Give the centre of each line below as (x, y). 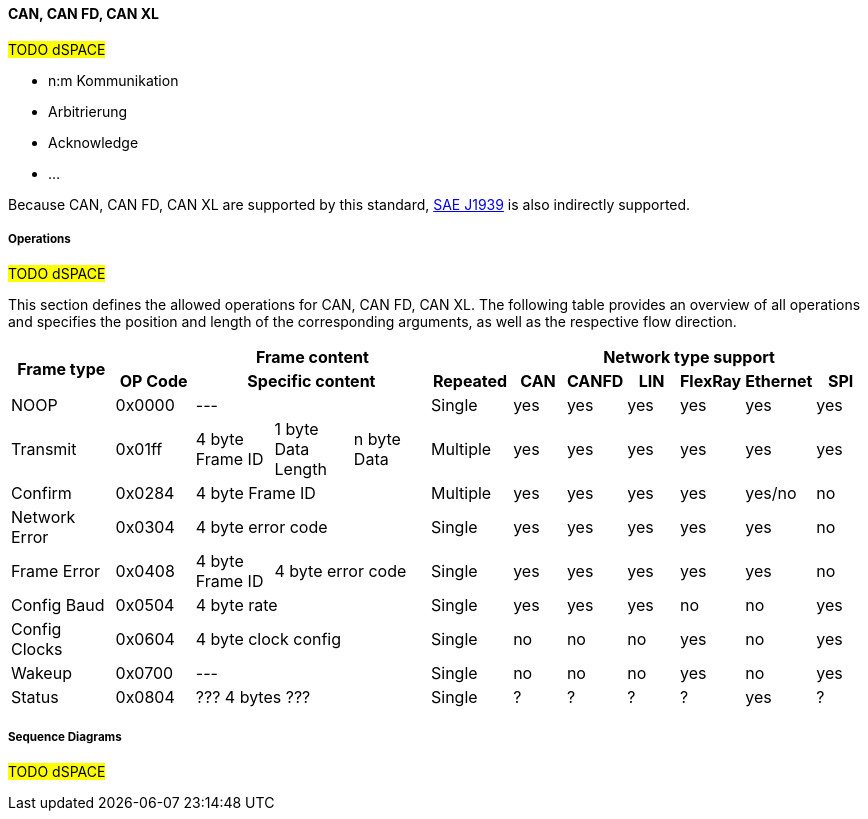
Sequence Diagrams (65, 736)
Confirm (41, 493)
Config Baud (58, 605)
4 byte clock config (268, 639)
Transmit (44, 449)
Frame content (312, 357)
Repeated (470, 381)
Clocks (37, 649)
